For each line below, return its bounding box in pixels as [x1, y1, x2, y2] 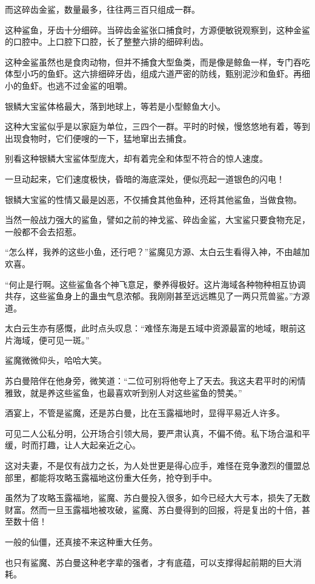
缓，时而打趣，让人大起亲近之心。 [5, 439, 141, 451]
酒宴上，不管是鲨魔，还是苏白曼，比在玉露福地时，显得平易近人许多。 [5, 406, 285, 419]
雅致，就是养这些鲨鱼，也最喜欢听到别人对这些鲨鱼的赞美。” [5, 386, 242, 399]
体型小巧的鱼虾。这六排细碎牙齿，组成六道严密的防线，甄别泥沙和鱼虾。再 [5, 67, 302, 80]
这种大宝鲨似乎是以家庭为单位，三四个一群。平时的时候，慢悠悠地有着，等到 [5, 120, 310, 133]
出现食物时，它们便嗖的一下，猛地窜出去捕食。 [5, 131, 191, 144]
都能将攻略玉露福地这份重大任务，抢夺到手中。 [30, 471, 217, 483]
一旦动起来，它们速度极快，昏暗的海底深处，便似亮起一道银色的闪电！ [5, 172, 285, 185]
